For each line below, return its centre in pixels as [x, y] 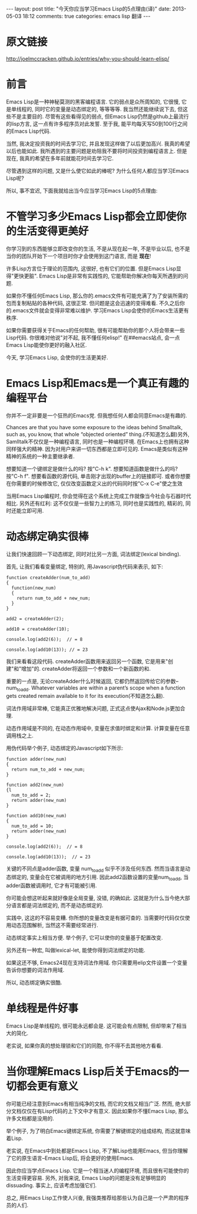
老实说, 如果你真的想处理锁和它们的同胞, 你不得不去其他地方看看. [84, 1046]
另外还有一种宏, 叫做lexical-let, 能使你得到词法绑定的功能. [76, 950]
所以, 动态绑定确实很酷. [34, 982]
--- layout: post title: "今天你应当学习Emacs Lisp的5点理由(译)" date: [89, 9]
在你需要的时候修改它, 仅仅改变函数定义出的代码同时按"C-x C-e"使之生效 [94, 483]
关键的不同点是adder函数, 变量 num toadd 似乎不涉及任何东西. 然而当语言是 [96, 869]
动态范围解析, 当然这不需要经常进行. [55, 925]
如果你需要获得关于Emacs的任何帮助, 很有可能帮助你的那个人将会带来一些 [96, 330]
